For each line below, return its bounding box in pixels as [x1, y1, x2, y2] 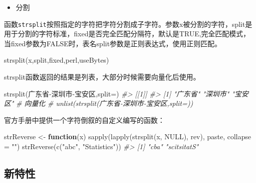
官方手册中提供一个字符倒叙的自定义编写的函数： [4, 114, 165, 125]
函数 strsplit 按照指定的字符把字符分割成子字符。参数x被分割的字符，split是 [4, 18, 253, 29]
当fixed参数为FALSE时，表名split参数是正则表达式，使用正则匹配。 [4, 38, 222, 48]
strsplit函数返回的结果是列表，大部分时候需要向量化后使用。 [4, 72, 200, 82]
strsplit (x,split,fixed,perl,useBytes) [4, 55, 109, 65]
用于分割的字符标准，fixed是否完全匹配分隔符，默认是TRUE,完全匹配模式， [4, 28, 251, 39]
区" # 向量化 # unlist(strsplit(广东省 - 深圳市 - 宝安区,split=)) [4, 98, 193, 108]
